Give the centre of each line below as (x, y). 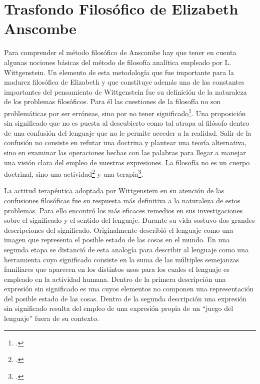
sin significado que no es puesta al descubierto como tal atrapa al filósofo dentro (127, 123)
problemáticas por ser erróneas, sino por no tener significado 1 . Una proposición (125, 112)
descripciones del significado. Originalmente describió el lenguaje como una (119, 230)
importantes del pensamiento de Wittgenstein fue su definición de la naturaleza (125, 91)
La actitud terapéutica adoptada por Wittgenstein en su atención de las (114, 190)
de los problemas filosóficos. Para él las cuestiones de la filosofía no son (112, 101)
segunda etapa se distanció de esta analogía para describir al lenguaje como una (126, 249)
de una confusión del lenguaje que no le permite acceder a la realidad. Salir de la (128, 132)
